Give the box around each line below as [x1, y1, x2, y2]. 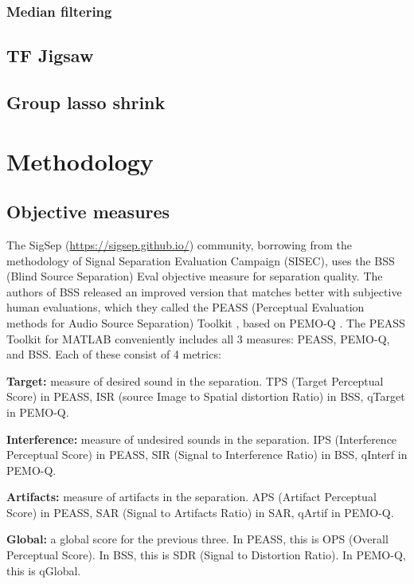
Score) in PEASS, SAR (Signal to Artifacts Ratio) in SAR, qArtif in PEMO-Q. [6, 504, 394, 520]
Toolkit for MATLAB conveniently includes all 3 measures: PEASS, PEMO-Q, [6, 330, 390, 347]
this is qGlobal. [6, 562, 81, 578]
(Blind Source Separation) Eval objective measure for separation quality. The [6, 268, 383, 284]
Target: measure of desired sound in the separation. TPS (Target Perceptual [6, 372, 384, 389]
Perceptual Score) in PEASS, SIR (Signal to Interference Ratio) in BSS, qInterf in [6, 446, 408, 463]
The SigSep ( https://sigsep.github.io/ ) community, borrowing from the [6, 236, 353, 253]
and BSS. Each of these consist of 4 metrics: [6, 346, 221, 363]
